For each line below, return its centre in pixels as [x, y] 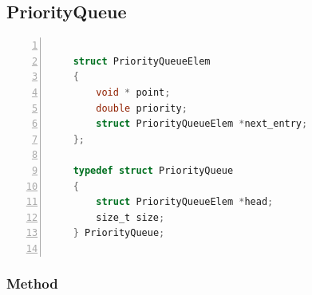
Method [32, 283]
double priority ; [142, 108]
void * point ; [133, 92]
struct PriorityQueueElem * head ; [185, 202]
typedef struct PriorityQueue [153, 170]
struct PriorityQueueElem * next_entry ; [202, 124]
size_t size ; [130, 217]
